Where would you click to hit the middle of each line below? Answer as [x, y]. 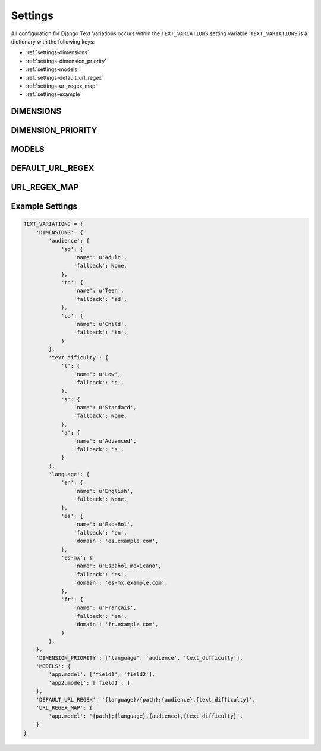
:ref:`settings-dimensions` [57, 52]
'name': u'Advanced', [105, 441]
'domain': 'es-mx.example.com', [121, 583]
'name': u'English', [103, 491]
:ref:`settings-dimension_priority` [66, 61]
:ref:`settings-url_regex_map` [62, 86]
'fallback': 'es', [100, 574]
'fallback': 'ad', [100, 299]
